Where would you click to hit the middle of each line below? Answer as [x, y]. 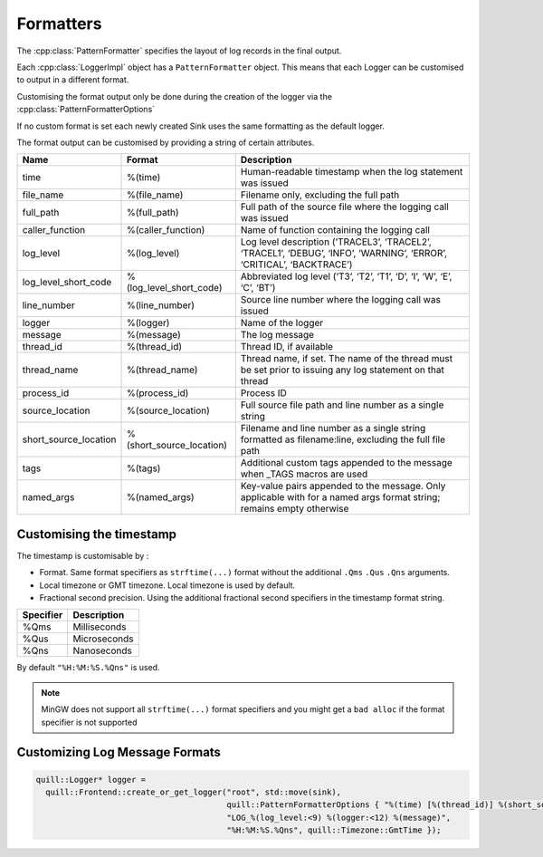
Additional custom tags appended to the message [346, 463]
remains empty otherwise [295, 509]
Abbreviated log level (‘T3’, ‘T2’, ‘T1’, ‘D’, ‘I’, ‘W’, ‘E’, [346, 276]
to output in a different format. [73, 80]
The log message [277, 335]
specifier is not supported [89, 722]
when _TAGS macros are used [304, 474]
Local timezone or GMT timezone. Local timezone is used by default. [167, 585]
